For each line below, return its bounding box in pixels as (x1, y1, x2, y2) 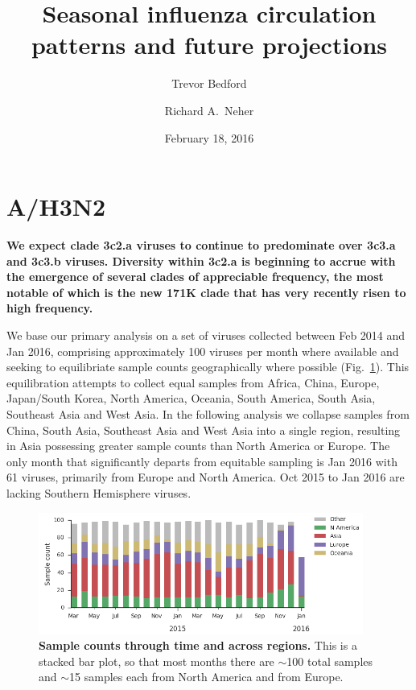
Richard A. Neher (164, 101, 254, 118)
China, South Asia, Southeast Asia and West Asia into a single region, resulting (6, 421, 401, 438)
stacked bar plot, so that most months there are (39, 652, 274, 669)
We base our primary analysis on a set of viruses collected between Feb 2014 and (6, 327, 406, 343)
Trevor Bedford (171, 75, 247, 92)
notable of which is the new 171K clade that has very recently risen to (6, 283, 406, 300)
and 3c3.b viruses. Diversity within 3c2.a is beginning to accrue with (6, 252, 396, 269)
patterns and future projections (31, 28, 388, 61)
